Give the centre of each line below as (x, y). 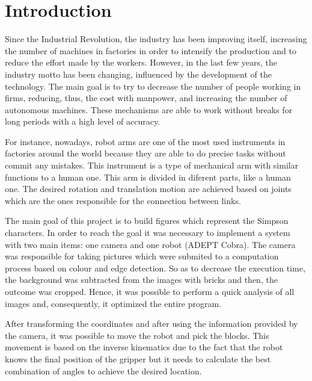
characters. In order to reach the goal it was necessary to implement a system (148, 233)
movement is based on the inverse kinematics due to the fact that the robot (144, 347)
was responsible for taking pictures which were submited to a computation (142, 256)
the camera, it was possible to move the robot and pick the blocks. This (137, 335)
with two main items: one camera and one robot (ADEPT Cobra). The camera (150, 244)
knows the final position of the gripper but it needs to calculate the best (138, 358)
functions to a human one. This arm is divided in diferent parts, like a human (148, 177)
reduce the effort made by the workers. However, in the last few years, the (141, 62)
